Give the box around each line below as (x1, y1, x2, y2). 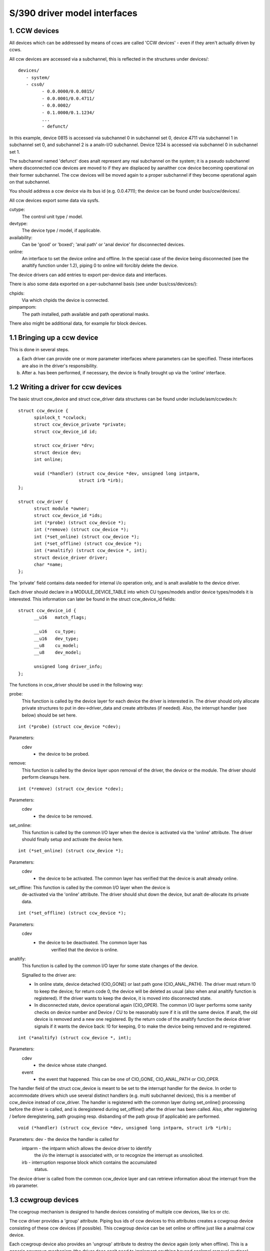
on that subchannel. (9, 179, 50, 185)
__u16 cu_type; (33, 629, 76, 635)
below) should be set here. (21, 712, 77, 718)
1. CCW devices (9, 27, 59, 35)
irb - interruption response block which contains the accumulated (21, 1159, 157, 1165)
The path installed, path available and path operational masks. (21, 311, 149, 317)
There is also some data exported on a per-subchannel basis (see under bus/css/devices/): (9, 281, 197, 287)
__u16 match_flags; (33, 614, 87, 620)
